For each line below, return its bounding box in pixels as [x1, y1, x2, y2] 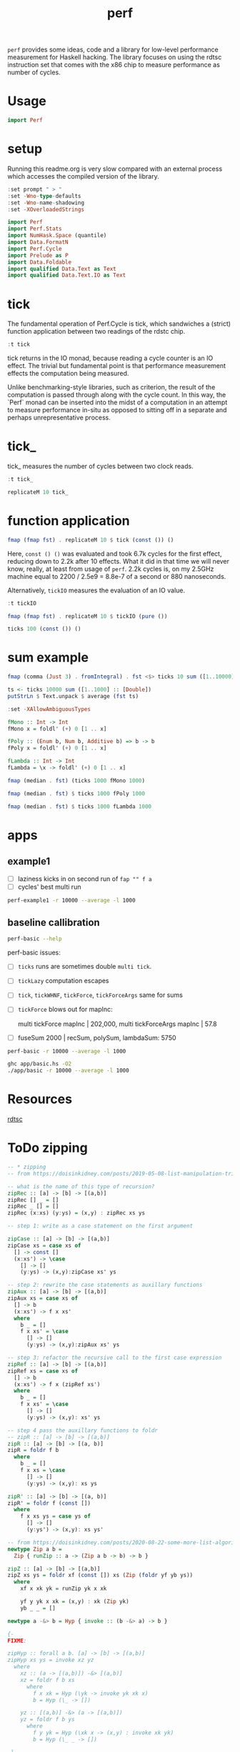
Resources [7, 1091, 73, 1108]
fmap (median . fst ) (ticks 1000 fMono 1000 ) [7, 777, 145, 784]
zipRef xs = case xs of [7, 1367, 79, 1375]
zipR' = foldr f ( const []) [7, 1499, 91, 1507]
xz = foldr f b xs [20, 1676, 75, 1683]
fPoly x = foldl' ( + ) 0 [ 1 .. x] [7, 745, 107, 752]
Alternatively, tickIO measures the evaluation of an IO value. [7, 586, 186, 594]
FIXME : [7, 1637, 27, 1644]
